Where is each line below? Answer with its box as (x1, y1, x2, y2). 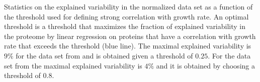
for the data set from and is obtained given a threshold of (16, 50, 193, 60)
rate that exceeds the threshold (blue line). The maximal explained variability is (4, 40, 251, 51)
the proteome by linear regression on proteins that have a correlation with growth (4, 30, 256, 41)
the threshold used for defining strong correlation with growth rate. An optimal (4, 11, 249, 21)
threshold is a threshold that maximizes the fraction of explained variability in (4, 21, 246, 31)
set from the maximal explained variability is (4, 60, 142, 70)
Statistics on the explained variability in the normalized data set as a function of (4, 1, 253, 11)
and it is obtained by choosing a (156, 60, 255, 70)
